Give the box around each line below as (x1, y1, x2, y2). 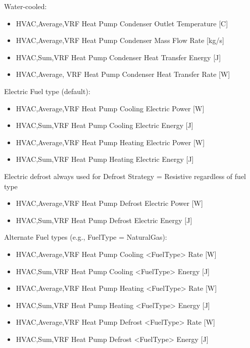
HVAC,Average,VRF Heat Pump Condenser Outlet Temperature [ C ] (16, 18, 228, 28)
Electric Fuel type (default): (4, 85, 90, 96)
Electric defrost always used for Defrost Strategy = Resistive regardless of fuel (4, 170, 246, 181)
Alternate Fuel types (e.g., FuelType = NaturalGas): (4, 232, 167, 242)
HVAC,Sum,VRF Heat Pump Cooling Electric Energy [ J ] (16, 120, 193, 130)
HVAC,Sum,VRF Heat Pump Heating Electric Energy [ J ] (16, 154, 194, 164)
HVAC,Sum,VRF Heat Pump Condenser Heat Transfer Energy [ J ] (16, 52, 221, 62)
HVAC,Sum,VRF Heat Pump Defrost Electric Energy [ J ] (16, 214, 192, 225)
